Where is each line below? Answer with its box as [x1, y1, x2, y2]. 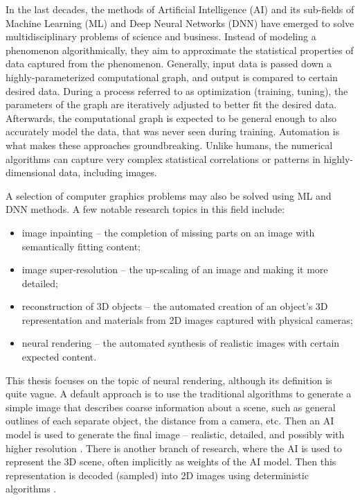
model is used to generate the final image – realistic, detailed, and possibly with [6, 427, 345, 442]
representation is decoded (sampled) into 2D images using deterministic [6, 467, 309, 482]
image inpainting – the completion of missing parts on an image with [21, 225, 315, 239]
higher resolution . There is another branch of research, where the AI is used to [6, 440, 342, 455]
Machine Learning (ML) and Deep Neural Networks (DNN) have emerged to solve [6, 15, 354, 30]
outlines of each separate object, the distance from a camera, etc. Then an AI [6, 413, 334, 428]
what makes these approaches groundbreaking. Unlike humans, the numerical [6, 137, 333, 152]
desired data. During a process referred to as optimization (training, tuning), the [6, 83, 348, 98]
